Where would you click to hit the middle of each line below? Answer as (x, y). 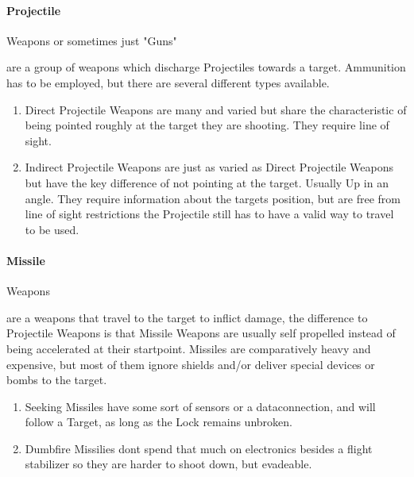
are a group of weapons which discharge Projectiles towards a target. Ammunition (206, 67)
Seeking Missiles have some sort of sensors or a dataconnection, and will (200, 406)
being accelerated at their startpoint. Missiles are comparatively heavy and (189, 348)
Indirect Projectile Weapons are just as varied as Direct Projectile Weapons (209, 167)
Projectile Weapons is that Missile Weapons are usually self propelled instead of (201, 333)
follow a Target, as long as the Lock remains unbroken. (159, 422)
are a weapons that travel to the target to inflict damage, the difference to (187, 317)
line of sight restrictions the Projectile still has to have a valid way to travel (209, 214)
